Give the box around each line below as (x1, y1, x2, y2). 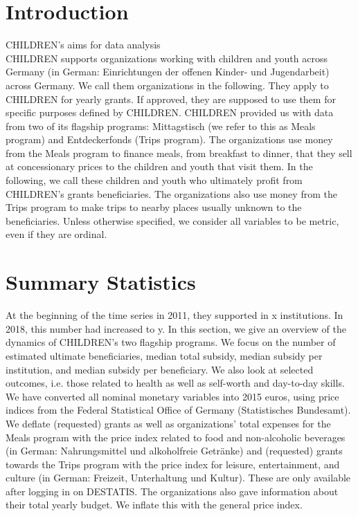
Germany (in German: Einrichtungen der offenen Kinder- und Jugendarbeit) (6, 64, 330, 79)
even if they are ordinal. (6, 227, 107, 241)
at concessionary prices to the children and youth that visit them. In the (6, 159, 313, 174)
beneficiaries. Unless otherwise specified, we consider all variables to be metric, (6, 213, 339, 228)
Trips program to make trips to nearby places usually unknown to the (6, 200, 302, 214)
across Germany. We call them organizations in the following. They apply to (6, 77, 329, 92)
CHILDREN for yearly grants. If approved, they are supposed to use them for (6, 91, 336, 106)
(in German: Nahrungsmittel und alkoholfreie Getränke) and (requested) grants (6, 443, 343, 458)
